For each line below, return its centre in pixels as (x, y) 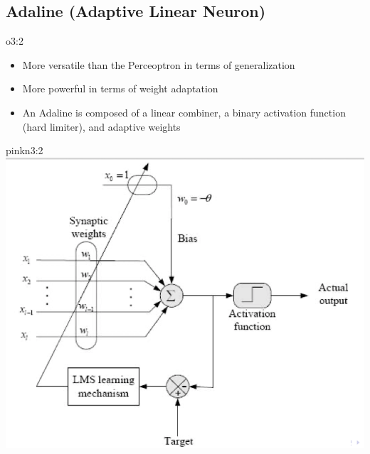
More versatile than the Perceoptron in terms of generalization (159, 64)
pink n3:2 (25, 150)
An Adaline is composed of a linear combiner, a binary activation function (184, 112)
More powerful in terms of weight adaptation (120, 88)
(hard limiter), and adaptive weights (101, 126)
